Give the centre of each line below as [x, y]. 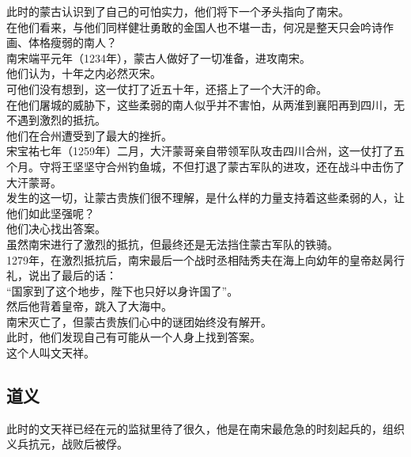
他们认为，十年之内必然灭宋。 [84, 73]
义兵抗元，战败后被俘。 [67, 444]
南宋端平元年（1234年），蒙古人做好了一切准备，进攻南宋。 [158, 57]
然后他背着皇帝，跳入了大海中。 [89, 306]
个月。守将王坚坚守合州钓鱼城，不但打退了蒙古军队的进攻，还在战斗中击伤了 [205, 166]
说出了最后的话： [72, 275]
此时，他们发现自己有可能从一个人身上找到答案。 [134, 337]
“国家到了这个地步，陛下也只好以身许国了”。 [123, 290]
